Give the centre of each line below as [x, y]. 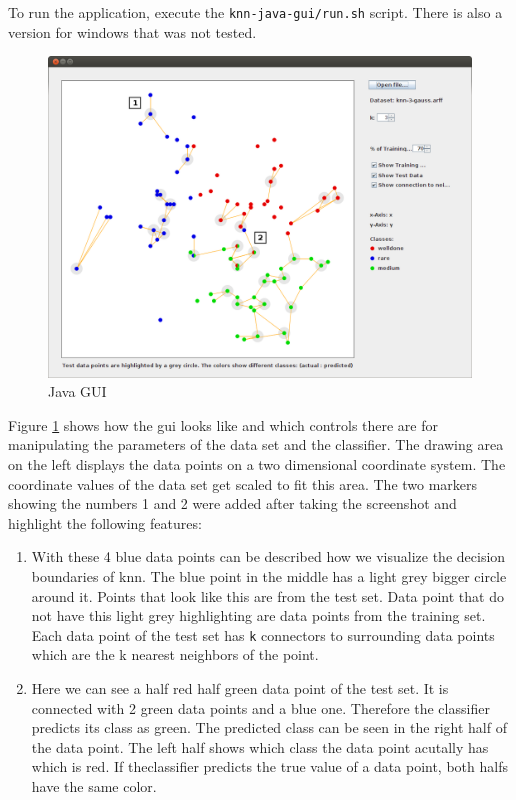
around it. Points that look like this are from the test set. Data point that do [267, 595]
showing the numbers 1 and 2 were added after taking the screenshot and [232, 503]
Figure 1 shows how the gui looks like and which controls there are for [223, 424]
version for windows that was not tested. [132, 31]
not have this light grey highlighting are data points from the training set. [258, 615]
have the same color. [94, 785]
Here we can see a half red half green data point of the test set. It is [240, 687]
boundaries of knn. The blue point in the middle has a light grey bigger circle [269, 575]
